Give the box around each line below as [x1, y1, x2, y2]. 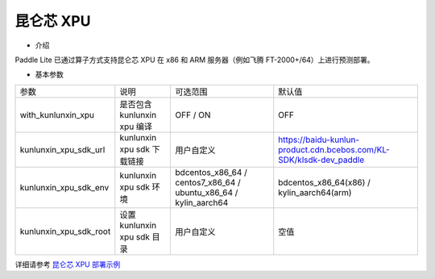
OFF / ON [175, 109, 211, 120]
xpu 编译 [119, 121, 153, 132]
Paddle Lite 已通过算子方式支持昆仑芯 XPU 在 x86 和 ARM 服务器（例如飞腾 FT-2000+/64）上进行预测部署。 [14, 55, 375, 65]
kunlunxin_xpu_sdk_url [19, 144, 106, 155]
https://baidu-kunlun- [278, 134, 360, 145]
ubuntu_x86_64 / [175, 186, 238, 198]
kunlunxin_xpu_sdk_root [19, 226, 111, 237]
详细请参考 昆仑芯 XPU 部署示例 [14, 259, 121, 269]
